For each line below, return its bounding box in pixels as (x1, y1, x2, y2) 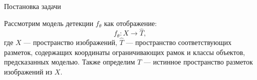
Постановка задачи (4, 1, 61, 11)
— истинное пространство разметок (143, 56, 253, 67)
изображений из (4, 66, 53, 76)
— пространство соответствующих (126, 37, 231, 47)
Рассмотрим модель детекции (4, 17, 94, 28)
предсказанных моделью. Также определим (4, 56, 135, 67)
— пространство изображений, (24, 37, 117, 47)
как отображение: (104, 17, 157, 28)
